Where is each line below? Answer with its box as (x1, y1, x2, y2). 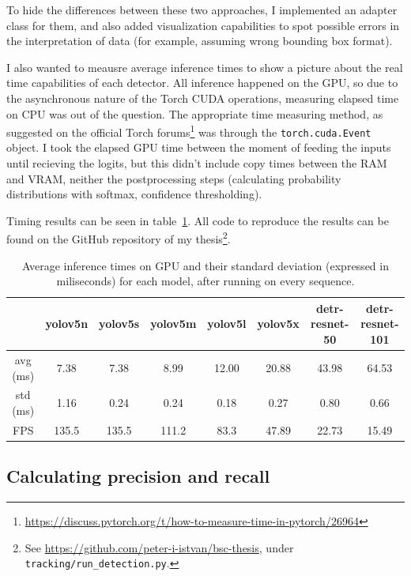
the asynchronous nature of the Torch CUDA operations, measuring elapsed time (6, 89, 399, 106)
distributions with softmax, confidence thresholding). (6, 186, 262, 202)
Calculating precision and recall (6, 464, 270, 488)
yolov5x (257, 315, 300, 332)
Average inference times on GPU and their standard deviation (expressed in (22, 257, 389, 273)
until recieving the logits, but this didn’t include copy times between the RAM (6, 155, 387, 171)
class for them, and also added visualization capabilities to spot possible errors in (6, 17, 400, 33)
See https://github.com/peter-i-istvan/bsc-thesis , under (25, 539, 294, 555)
